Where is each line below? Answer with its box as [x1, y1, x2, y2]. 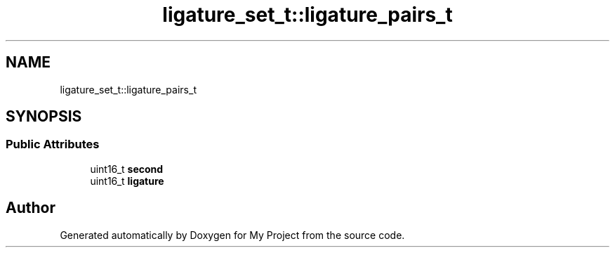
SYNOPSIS [6, 108, 82, 126]
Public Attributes [6, 137, 100, 152]
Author [6, 199, 55, 217]
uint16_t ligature [90, 174, 164, 187]
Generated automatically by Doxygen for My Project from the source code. [60, 228, 405, 241]
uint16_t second [90, 162, 164, 175]
